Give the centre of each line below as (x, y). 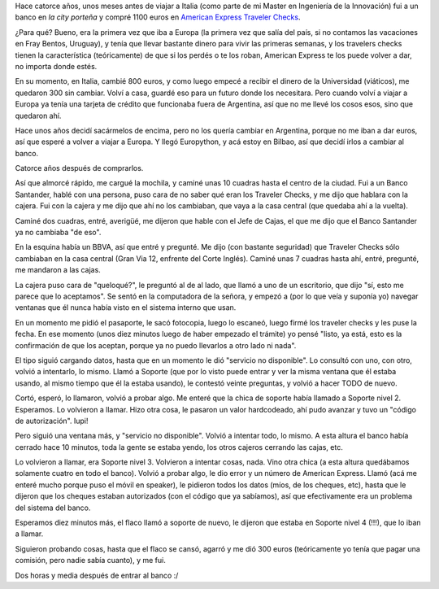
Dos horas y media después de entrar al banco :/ (97, 575)
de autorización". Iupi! (52, 421)
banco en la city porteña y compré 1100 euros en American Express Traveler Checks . (158, 17)
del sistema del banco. (53, 508)
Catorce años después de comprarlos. (79, 168)
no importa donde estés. (56, 66)
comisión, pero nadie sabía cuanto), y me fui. (90, 561)
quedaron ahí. (38, 116)
